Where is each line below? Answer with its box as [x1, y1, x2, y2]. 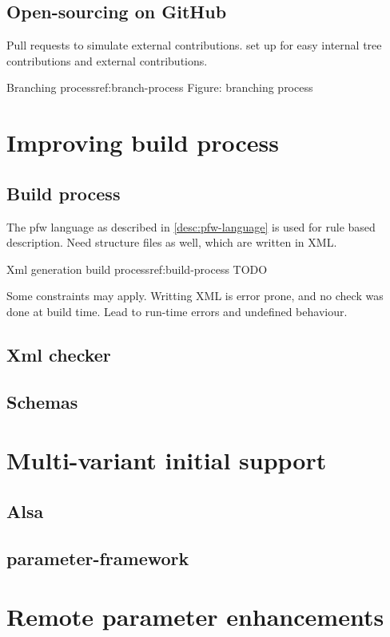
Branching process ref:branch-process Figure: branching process [6, 79, 313, 96]
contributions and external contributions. [6, 52, 208, 69]
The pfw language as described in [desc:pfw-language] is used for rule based [6, 218, 376, 235]
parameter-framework [6, 545, 189, 570]
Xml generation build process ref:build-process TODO [6, 260, 268, 277]
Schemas [6, 389, 78, 413]
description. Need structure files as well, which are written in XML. [6, 234, 337, 251]
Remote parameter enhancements [6, 600, 384, 633]
